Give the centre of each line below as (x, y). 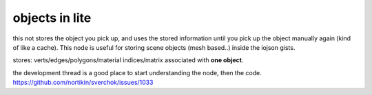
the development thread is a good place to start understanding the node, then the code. (137, 72)
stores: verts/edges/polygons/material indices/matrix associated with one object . (128, 60)
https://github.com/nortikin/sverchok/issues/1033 (83, 83)
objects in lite (52, 18)
